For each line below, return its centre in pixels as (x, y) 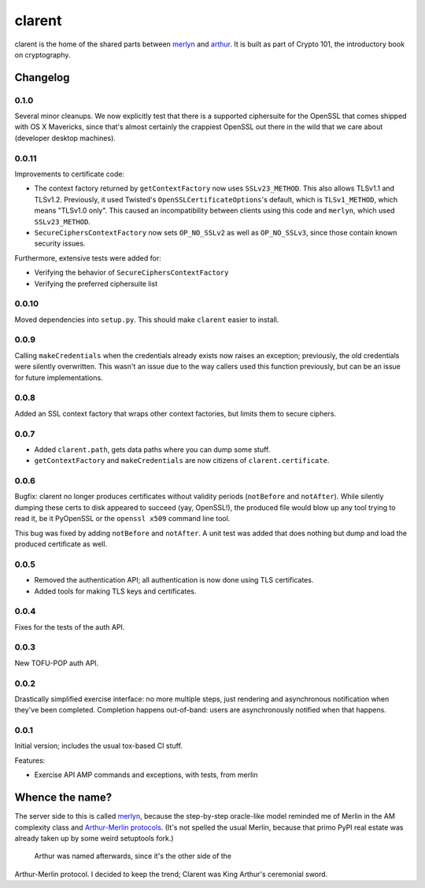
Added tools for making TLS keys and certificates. (115, 591)
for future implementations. (59, 377)
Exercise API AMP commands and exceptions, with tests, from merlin (146, 775)
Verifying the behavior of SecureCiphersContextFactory (131, 272)
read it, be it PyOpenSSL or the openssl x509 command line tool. (122, 519)
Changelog (42, 78)
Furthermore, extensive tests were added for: (88, 258)
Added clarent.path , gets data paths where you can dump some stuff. (152, 450)
